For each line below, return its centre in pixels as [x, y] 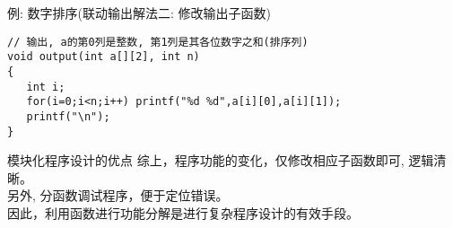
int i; [46, 87]
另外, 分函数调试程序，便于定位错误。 [118, 195]
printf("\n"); [68, 116]
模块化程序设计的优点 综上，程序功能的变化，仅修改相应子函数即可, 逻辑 [221, 160]
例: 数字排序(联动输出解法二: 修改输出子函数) [139, 13]
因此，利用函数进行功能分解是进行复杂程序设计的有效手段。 [183, 212]
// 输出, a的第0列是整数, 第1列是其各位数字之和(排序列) [158, 42]
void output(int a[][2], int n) [104, 57]
